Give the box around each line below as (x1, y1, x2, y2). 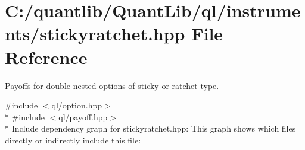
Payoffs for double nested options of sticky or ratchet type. (5, 79, 219, 91)
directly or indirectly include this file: (5, 133, 141, 146)
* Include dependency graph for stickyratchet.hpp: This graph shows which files (5, 122, 296, 135)
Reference (5, 44, 88, 69)
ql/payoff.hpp (58, 110, 108, 123)
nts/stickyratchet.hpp (5, 21, 185, 46)
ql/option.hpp (51, 99, 102, 111)
